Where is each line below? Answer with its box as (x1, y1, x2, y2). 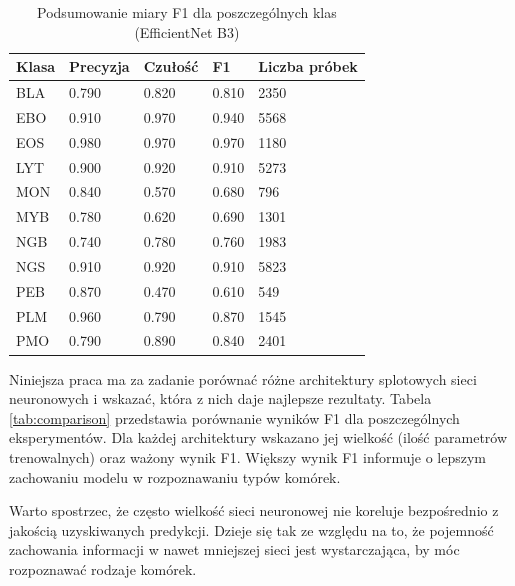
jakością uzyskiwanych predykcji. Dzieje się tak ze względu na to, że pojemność (9, 519, 494, 540)
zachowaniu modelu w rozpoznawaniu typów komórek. (9, 466, 341, 487)
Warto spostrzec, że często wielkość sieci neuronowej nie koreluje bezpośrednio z (9, 500, 499, 521)
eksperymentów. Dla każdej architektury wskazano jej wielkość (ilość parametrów (9, 427, 508, 448)
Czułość (143, 56, 199, 77)
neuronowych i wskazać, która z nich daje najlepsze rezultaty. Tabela (9, 388, 432, 409)
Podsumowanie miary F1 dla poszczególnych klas (37, 2, 337, 22)
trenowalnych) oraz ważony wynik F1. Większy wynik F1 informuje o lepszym (9, 446, 487, 467)
